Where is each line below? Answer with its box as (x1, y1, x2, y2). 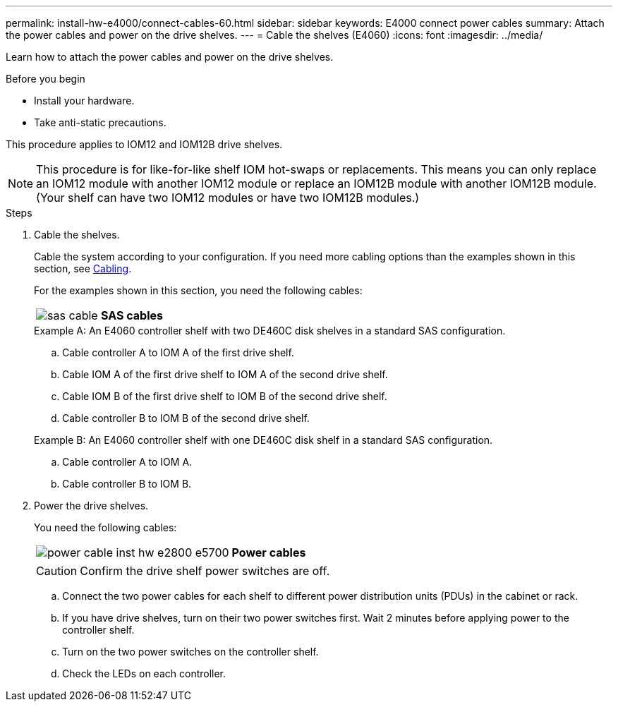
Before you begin (6, 73, 85, 85)
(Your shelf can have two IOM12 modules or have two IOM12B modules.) (36, 191, 420, 205)
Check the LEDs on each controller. (62, 667, 226, 679)
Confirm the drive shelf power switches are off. (80, 564, 330, 578)
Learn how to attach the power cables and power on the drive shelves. (6, 51, 334, 63)
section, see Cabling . (34, 262, 132, 274)
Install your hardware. (34, 95, 135, 107)
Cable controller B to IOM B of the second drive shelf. (62, 412, 310, 424)
